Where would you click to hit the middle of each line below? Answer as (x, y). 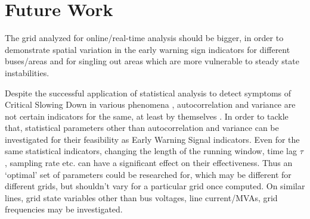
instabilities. (27, 72)
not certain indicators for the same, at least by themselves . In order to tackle (147, 116)
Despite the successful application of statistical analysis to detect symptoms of (148, 93)
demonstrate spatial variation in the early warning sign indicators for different (148, 49)
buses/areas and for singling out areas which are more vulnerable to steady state (152, 61)
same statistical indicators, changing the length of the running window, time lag (151, 151)
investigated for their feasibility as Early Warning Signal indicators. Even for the (152, 139)
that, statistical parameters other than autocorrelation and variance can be (142, 128)
